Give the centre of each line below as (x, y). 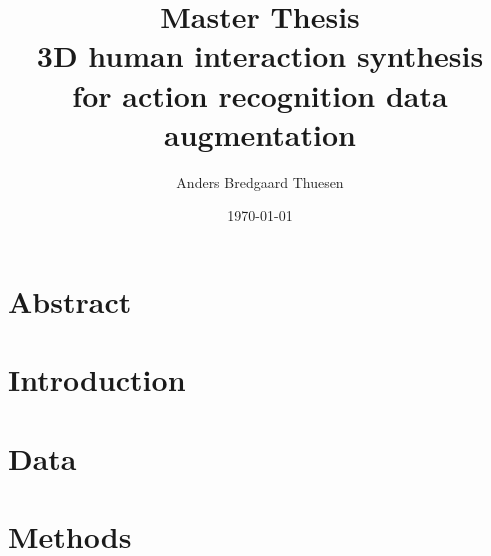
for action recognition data (260, 94)
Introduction (97, 379)
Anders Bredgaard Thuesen (260, 181)
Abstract (70, 300)
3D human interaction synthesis (260, 55)
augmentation (260, 133)
